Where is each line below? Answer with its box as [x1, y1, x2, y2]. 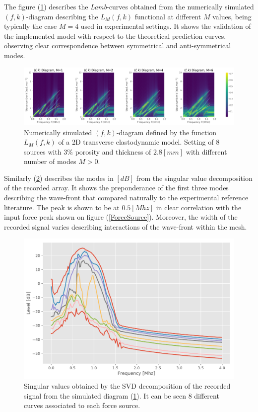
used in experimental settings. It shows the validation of [80, 21, 251, 31]
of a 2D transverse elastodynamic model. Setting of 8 [58, 137, 220, 147]
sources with [24, 146, 62, 157]
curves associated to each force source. [24, 400, 140, 411]
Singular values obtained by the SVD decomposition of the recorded [24, 381, 231, 391]
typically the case [4, 21, 57, 31]
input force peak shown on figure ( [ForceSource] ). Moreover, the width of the [4, 212, 238, 222]
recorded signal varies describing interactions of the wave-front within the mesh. [4, 221, 247, 232]
